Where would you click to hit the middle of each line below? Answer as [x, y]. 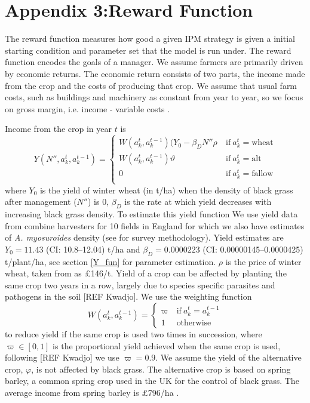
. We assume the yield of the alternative [228, 357]
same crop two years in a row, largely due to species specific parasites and [140, 284]
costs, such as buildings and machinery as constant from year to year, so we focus [154, 97]
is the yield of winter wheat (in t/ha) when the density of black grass [166, 190]
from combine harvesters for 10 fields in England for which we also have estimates [155, 225]
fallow [263, 174]
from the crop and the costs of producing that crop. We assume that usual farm [151, 85]
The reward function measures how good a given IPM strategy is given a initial [150, 39]
